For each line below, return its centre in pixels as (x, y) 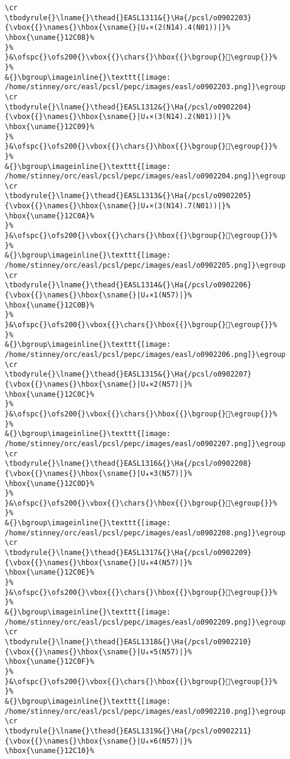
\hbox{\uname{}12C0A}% (50, 216)
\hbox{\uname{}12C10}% (50, 751)
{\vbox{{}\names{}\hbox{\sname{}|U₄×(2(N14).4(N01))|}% (118, 28)
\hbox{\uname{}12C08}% (50, 37)
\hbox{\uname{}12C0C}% (50, 394)
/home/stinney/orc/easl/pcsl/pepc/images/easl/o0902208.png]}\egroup (145, 533)
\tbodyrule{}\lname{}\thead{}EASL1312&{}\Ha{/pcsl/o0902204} (128, 107)
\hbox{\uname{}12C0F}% (50, 662)
